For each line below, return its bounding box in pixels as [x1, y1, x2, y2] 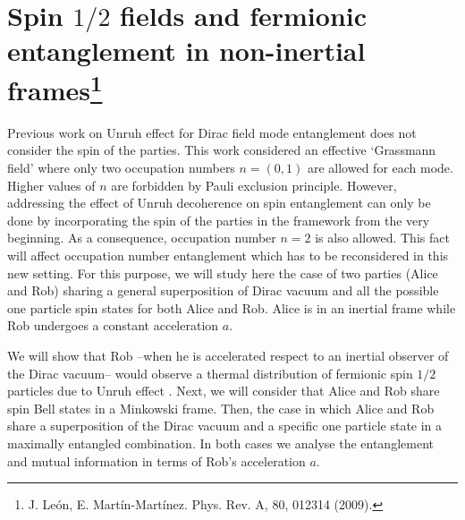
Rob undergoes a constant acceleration [7, 316, 219, 335]
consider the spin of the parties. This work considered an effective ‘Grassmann [7, 141, 436, 159]
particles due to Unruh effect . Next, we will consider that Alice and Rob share [7, 381, 440, 400]
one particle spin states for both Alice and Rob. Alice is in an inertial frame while [7, 298, 456, 317]
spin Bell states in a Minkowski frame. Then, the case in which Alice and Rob [7, 398, 435, 417]
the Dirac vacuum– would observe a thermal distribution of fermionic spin [7, 363, 413, 382]
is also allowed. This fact [315, 228, 450, 247]
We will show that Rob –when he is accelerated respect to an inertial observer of [7, 345, 449, 364]
